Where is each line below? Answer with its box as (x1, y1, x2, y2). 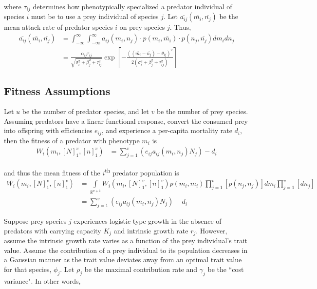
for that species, (4, 264, 52, 274)
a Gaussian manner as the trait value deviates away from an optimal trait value (4, 254, 242, 265)
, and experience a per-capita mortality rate (101, 125, 232, 135)
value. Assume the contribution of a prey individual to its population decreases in (4, 245, 248, 255)
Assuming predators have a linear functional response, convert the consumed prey (4, 116, 248, 126)
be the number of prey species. (156, 106, 248, 116)
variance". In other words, (4, 275, 81, 286)
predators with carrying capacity (4, 225, 101, 235)
